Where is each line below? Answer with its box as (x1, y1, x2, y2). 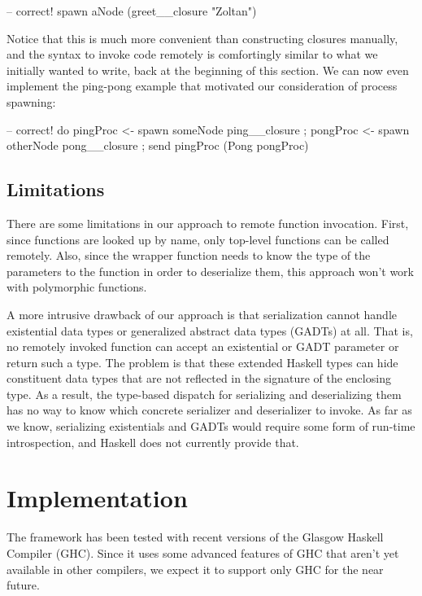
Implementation (7, 481, 188, 515)
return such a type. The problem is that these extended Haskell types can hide (7, 353, 398, 370)
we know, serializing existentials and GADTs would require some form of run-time (7, 418, 415, 435)
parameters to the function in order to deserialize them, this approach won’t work (7, 262, 415, 279)
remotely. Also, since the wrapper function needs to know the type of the (7, 247, 371, 264)
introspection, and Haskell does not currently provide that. (7, 433, 299, 450)
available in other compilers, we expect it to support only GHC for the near (7, 560, 384, 577)
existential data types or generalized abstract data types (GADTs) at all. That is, (7, 322, 413, 339)
